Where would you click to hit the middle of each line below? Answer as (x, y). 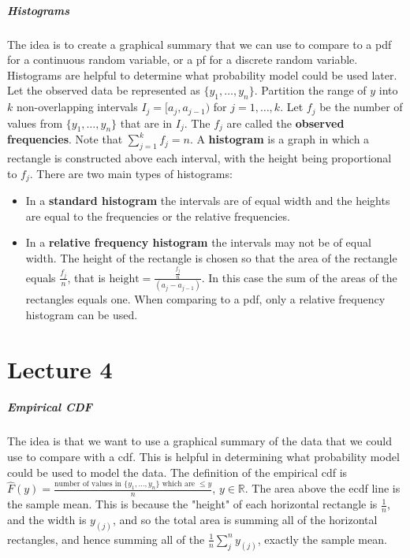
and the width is (47, 520)
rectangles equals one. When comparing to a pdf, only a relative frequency (205, 299)
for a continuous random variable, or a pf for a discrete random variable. (183, 60)
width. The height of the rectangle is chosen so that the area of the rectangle (211, 258)
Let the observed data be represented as (104, 90)
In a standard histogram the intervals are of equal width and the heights (208, 201)
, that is (86, 277)
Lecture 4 (60, 368)
